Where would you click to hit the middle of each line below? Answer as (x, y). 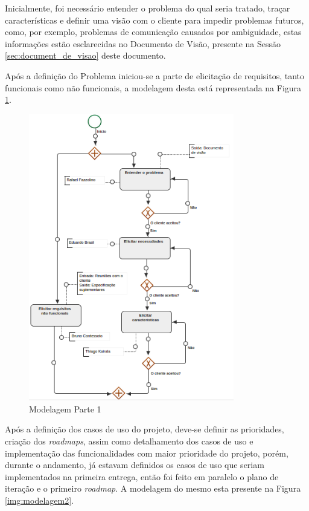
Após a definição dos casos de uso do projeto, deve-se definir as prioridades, (145, 429)
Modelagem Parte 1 (65, 408)
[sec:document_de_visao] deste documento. (85, 55)
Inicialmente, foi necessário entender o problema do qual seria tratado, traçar (148, 8)
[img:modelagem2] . (39, 500)
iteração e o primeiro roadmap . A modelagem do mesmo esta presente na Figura (153, 488)
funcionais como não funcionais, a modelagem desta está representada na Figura (153, 87)
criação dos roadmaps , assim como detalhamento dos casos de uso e (129, 441)
